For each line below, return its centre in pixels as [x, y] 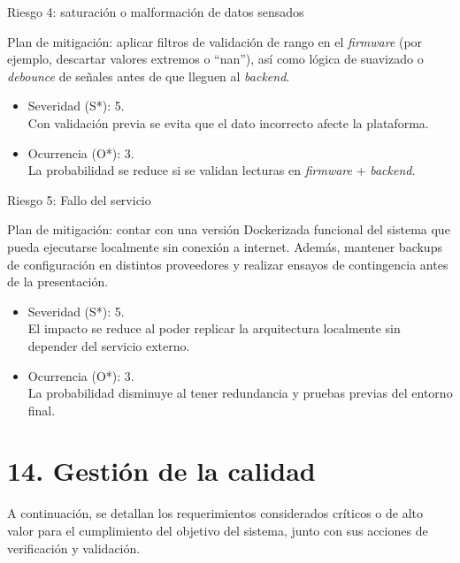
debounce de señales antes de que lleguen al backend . [149, 76]
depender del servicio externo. [109, 345]
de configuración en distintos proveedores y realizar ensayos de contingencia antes [228, 264]
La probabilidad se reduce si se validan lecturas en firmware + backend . [222, 170]
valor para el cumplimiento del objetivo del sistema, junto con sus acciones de [218, 530]
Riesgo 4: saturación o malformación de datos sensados [156, 11]
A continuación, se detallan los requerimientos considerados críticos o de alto [215, 513]
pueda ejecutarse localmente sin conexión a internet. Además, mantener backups [225, 246]
